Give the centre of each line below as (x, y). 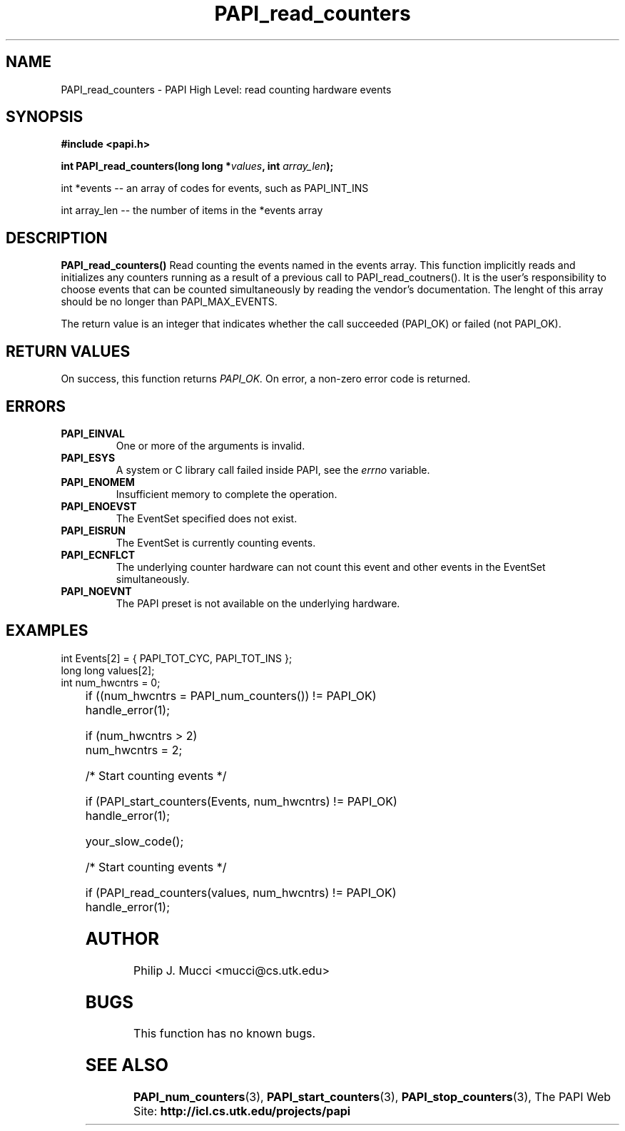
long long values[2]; (108, 670)
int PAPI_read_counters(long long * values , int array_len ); (197, 166)
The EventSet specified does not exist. (207, 518)
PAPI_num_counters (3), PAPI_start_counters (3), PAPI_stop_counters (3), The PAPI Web (372, 1097)
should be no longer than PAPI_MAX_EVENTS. (169, 302)
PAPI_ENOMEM (98, 482)
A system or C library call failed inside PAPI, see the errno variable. (273, 470)
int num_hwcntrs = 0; (111, 682)
